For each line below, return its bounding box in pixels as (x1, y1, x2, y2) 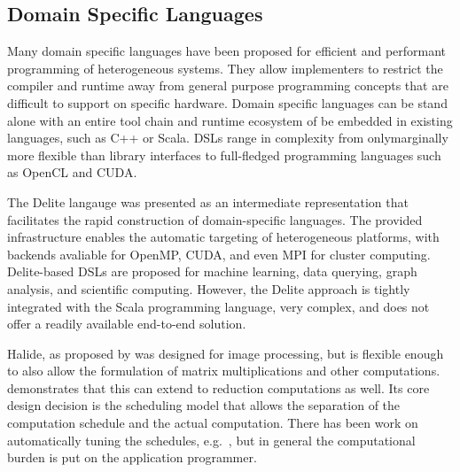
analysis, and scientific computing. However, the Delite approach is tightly (7, 279, 410, 298)
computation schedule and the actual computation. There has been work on (7, 414, 418, 432)
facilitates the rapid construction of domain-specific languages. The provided (7, 210, 423, 228)
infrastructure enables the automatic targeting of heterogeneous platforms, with (7, 228, 440, 246)
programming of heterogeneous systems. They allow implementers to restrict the (7, 58, 443, 77)
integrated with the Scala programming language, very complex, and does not (7, 297, 430, 315)
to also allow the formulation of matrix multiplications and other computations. (7, 361, 441, 380)
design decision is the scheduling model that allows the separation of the (7, 396, 401, 414)
